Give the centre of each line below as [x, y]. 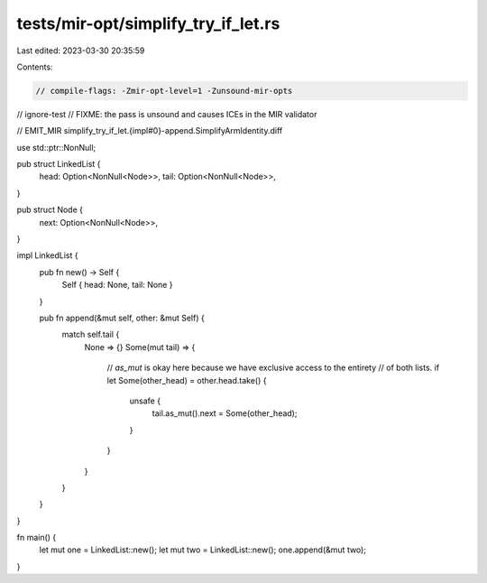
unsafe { [145, 401]
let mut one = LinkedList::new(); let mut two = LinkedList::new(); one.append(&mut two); [203, 550]
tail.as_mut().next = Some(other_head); [225, 413]
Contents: [35, 67]
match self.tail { [91, 335]
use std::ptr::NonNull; [56, 147]
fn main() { [37, 538]
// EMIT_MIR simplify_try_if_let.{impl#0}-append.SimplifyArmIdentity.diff [150, 131]
